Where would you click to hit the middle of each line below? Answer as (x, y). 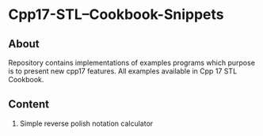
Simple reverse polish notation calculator (86, 123)
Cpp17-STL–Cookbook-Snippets (116, 15)
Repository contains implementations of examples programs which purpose (132, 62)
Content (29, 104)
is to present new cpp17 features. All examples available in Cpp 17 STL (123, 71)
